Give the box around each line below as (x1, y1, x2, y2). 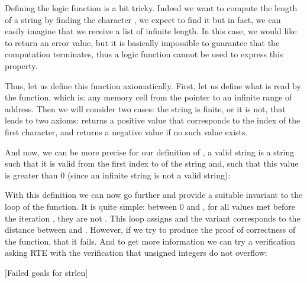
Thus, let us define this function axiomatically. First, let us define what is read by (5, 79, 301, 92)
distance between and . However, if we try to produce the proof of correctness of (5, 223, 296, 236)
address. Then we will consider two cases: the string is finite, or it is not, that (5, 102, 286, 115)
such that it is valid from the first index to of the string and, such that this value (5, 157, 299, 170)
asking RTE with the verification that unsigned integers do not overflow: (5, 246, 267, 259)
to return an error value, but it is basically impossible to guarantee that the (5, 36, 280, 48)
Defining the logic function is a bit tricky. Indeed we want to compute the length (5, 2, 298, 14)
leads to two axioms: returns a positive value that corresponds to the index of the (5, 114, 300, 126)
